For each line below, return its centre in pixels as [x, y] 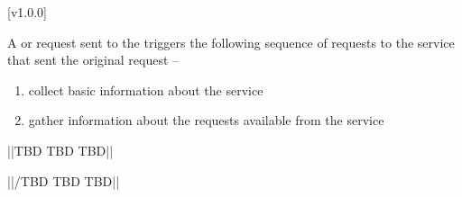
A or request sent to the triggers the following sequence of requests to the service [231, 42]
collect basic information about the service [146, 90]
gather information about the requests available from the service [206, 120]
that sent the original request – [93, 60]
